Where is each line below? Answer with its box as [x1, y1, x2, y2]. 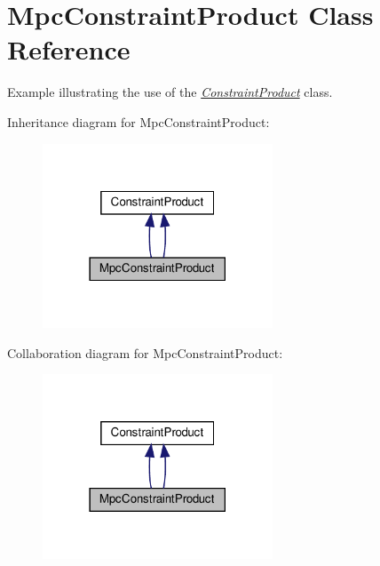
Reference [7, 31, 131, 68]
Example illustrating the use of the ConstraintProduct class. [7, 83, 333, 101]
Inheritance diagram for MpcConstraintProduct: [7, 112, 270, 131]
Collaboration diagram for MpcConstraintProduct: [7, 343, 283, 362]
